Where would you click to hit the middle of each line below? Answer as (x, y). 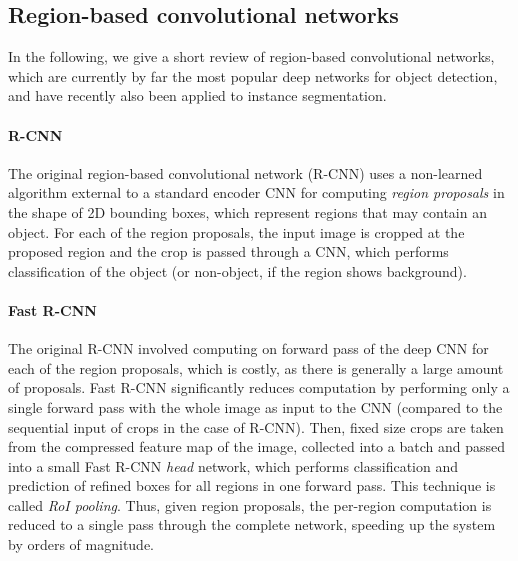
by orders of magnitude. (81, 544)
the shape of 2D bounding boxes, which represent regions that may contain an (247, 211)
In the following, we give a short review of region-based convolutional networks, (251, 56)
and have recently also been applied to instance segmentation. (197, 95)
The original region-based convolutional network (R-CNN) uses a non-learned (245, 172)
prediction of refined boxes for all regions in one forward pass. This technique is (252, 485)
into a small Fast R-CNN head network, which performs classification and (233, 465)
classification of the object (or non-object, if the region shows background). (237, 270)
